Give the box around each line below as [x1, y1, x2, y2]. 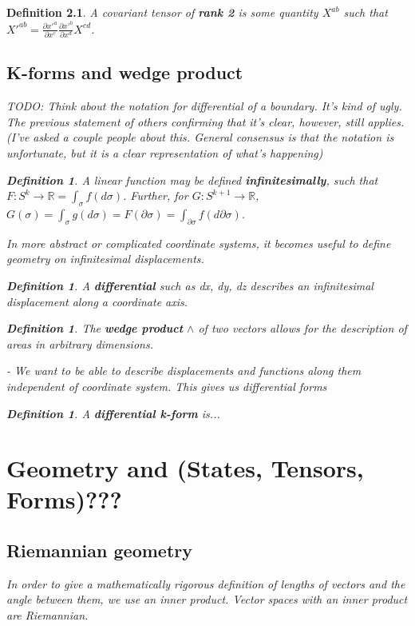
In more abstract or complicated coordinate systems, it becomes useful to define [6, 234, 391, 251]
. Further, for [123, 187, 188, 204]
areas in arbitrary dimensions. [6, 335, 153, 352]
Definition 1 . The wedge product [6, 320, 184, 337]
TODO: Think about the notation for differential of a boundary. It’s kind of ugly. [6, 98, 402, 114]
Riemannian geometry [6, 538, 192, 563]
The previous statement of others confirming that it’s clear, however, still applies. [6, 113, 405, 130]
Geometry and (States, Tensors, [6, 452, 364, 484]
